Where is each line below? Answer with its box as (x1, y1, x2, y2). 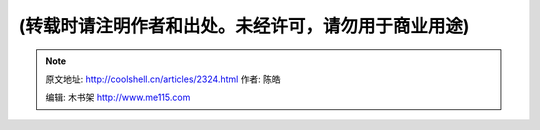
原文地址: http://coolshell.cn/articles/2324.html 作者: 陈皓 (45, 73, 282, 85)
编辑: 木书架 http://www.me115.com (45, 91, 191, 104)
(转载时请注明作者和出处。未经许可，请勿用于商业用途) (18, 15, 470, 37)
